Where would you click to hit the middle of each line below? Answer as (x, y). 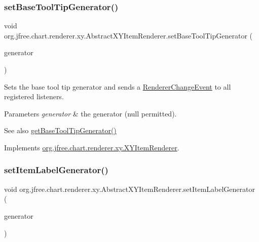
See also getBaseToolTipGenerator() (60, 130)
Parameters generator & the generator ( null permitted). (90, 113)
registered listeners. (34, 96)
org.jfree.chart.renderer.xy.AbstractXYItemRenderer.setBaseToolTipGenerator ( (128, 35)
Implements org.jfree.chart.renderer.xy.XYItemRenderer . (92, 147)
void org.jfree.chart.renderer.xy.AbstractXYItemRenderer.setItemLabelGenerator (129, 189)
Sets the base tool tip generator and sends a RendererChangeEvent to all (118, 86)
